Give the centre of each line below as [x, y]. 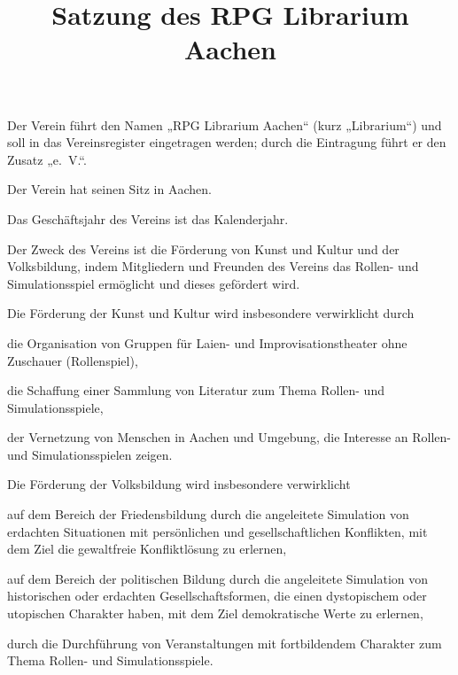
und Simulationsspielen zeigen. [90, 454]
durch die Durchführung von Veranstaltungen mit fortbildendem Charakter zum [225, 643]
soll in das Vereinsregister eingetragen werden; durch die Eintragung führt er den [227, 142]
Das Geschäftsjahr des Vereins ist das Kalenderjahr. [148, 218]
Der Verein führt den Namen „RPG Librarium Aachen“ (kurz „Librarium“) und [225, 124]
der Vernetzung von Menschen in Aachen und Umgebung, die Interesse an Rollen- [229, 437]
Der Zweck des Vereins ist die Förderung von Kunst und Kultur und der [203, 248]
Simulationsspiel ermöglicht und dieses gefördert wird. [154, 283]
